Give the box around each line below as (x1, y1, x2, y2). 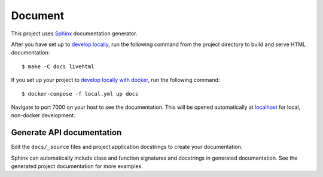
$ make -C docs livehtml (22, 63, 95, 70)
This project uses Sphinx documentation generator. (11, 30, 138, 37)
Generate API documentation (11, 127, 122, 138)
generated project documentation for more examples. (11, 162, 143, 170)
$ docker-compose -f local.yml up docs (22, 90, 139, 97)
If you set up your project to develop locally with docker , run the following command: (11, 77, 220, 84)
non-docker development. (11, 112, 75, 119)
